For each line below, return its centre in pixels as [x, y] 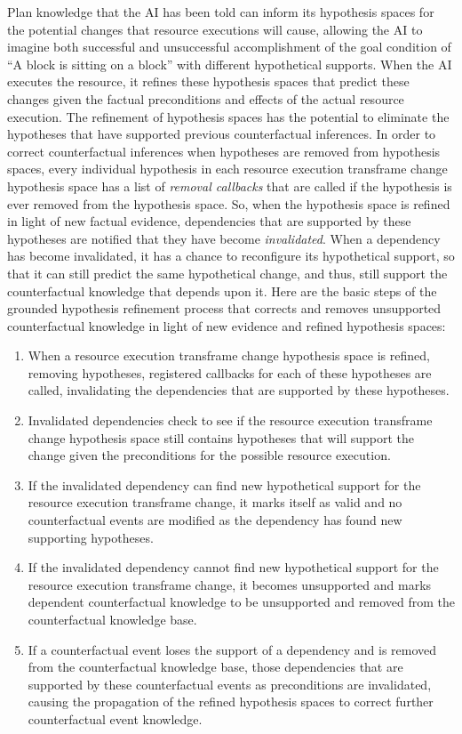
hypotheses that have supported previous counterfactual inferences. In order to [222, 134]
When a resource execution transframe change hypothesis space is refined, [229, 355]
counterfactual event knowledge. [115, 718]
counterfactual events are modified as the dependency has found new [215, 520]
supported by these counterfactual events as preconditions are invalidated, [230, 684]
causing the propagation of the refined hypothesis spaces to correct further [231, 702]
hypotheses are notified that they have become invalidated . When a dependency [224, 238]
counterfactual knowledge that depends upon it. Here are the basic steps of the [222, 290]
